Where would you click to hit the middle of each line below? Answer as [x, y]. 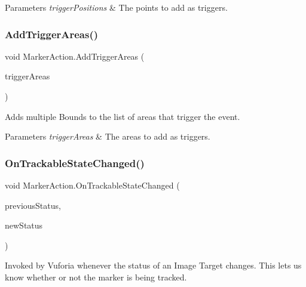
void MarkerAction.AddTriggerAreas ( [75, 56]
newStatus [24, 225]
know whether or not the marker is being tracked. [96, 277]
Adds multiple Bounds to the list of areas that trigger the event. [123, 116]
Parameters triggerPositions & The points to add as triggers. [116, 7]
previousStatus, [33, 205]
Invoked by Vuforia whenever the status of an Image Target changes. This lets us [153, 265]
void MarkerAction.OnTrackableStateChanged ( [92, 185]
